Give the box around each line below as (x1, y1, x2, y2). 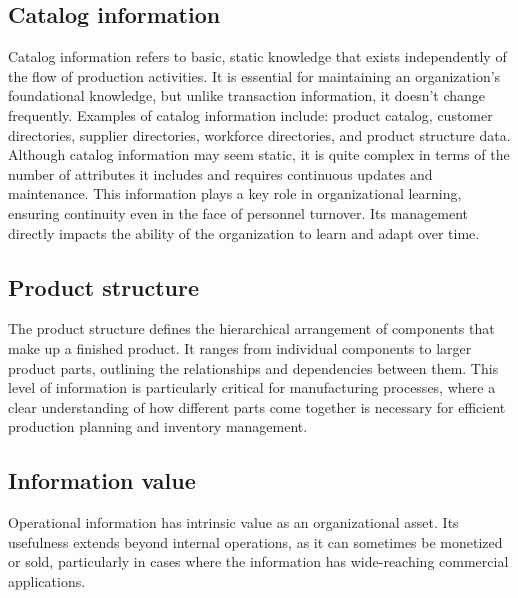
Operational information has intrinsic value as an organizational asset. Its (8, 512, 459, 533)
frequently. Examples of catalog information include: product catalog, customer (8, 104, 493, 125)
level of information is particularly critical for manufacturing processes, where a (8, 377, 496, 398)
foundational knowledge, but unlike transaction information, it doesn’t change (8, 85, 486, 106)
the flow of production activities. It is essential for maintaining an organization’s (8, 65, 501, 86)
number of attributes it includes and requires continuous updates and (8, 163, 433, 184)
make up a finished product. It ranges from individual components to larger (8, 337, 472, 358)
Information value (8, 465, 196, 496)
